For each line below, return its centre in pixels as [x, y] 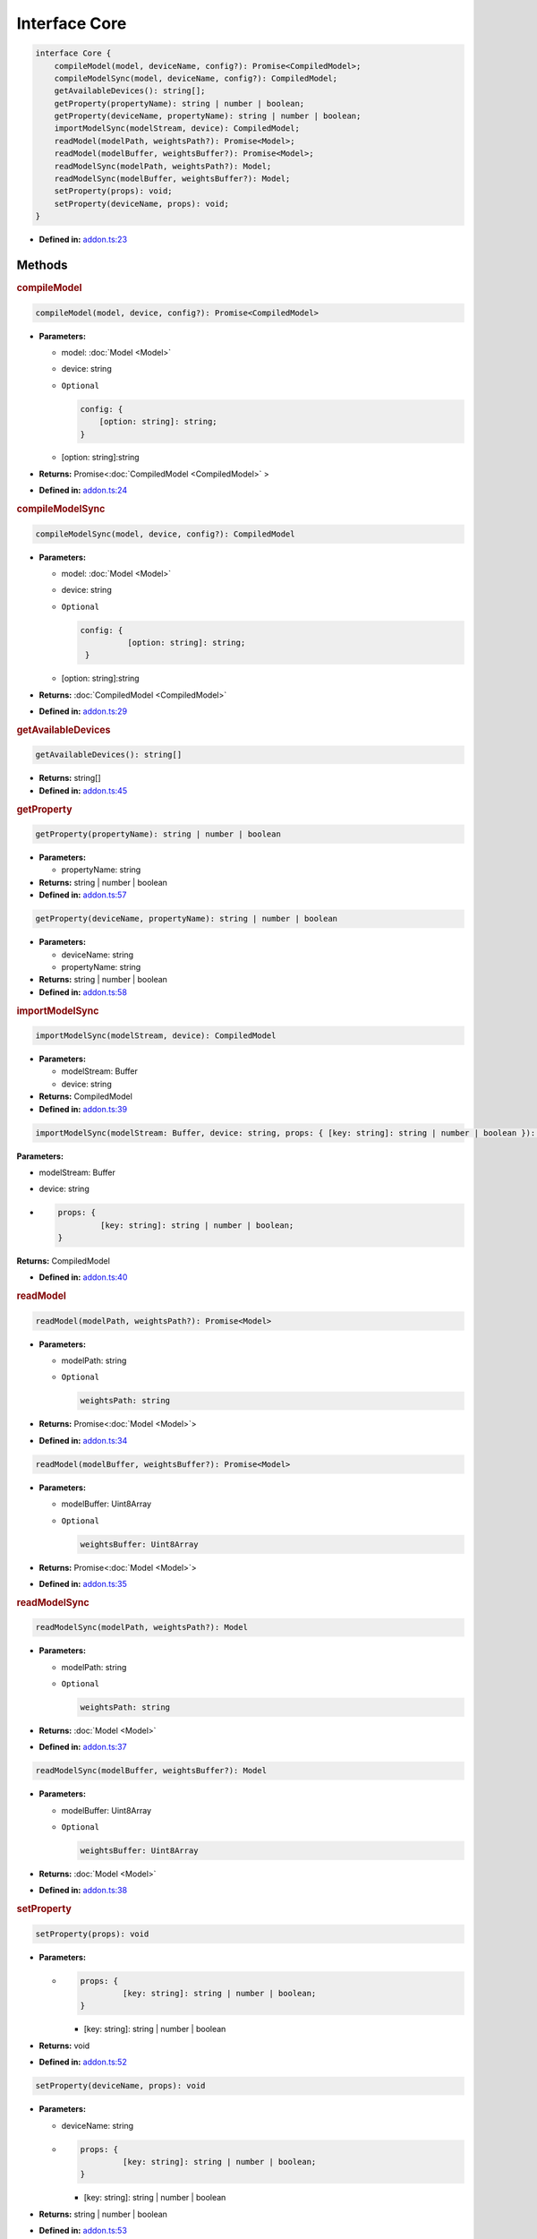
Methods [42, 266]
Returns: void [64, 2046]
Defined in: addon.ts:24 [83, 490]
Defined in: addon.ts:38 [83, 1891]
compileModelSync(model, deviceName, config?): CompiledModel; [196, 78]
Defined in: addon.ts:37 [83, 1747]
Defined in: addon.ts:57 [83, 895]
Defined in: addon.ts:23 [83, 240]
